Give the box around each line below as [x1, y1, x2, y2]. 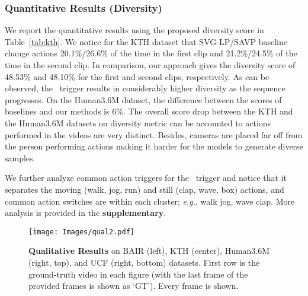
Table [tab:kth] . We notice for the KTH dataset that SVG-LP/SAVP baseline [5, 35, 287, 47]
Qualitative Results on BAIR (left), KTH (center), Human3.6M [28, 244, 270, 257]
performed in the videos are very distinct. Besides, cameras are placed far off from [5, 128, 303, 141]
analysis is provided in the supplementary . [5, 206, 166, 219]
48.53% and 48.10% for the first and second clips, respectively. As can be [5, 70, 269, 82]
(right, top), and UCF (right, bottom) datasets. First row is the [28, 256, 260, 268]
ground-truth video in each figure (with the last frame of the [28, 268, 248, 280]
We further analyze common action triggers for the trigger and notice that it [5, 171, 287, 184]
